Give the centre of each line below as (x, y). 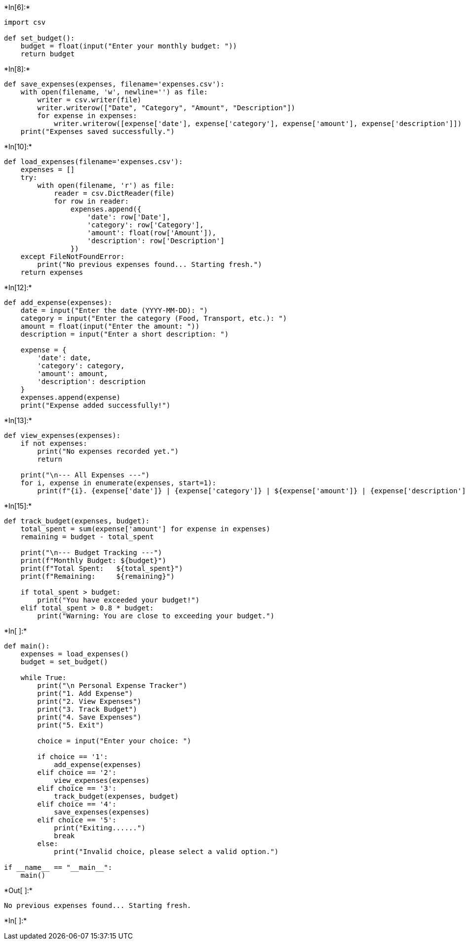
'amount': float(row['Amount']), (152, 233)
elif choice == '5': (77, 820)
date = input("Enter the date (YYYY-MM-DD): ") (114, 310)
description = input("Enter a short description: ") (125, 334)
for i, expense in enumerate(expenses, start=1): (118, 483)
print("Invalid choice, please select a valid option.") (166, 852)
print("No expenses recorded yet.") (108, 451)
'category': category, (81, 366)
